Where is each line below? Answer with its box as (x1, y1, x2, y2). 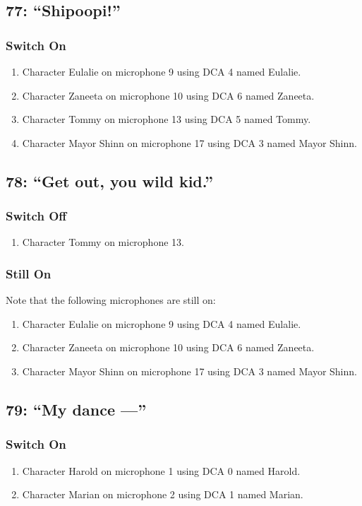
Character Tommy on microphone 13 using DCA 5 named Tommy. (22, 112, 311, 126)
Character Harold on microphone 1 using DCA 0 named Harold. (22, 463, 301, 478)
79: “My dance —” (6, 398, 147, 420)
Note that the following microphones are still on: (6, 293, 216, 307)
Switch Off (6, 207, 67, 225)
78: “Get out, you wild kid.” (6, 170, 214, 192)
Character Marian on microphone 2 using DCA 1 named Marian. (22, 487, 303, 502)
